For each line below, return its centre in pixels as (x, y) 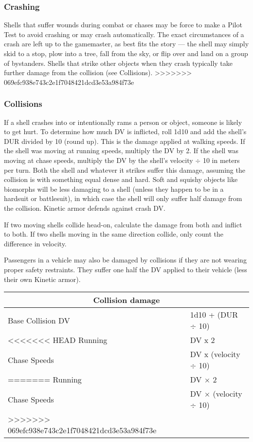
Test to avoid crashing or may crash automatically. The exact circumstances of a (124, 34)
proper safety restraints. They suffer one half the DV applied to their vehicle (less (126, 269)
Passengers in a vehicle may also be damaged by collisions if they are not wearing (125, 260)
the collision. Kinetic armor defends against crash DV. (85, 208)
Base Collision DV (39, 320)
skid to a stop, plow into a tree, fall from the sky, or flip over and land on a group (126, 53)
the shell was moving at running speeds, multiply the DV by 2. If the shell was (121, 151)
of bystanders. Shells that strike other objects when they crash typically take (118, 63)
